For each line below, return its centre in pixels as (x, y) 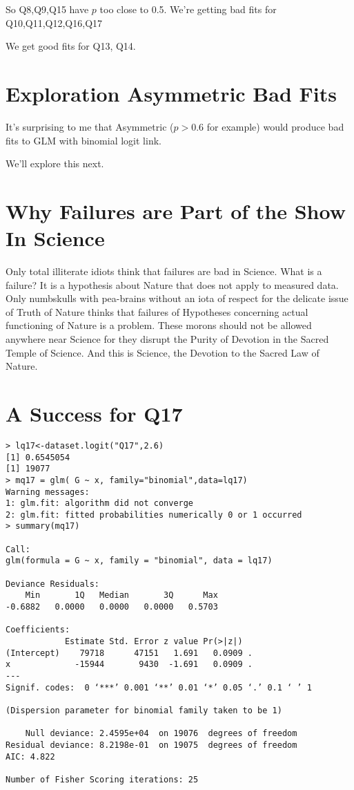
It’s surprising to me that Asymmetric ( (90, 126)
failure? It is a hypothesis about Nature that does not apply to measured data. (172, 284)
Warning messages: (48, 492)
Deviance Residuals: (53, 584)
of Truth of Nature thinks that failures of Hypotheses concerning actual (157, 311)
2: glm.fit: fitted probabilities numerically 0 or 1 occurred (154, 515)
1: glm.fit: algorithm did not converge (100, 504)
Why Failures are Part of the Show (176, 210)
